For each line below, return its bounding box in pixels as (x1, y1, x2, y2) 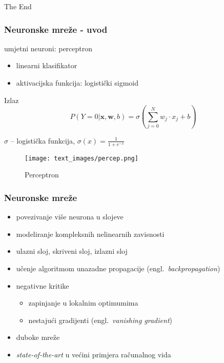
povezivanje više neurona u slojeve (16, 211, 124, 222)
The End (4, 1, 32, 11)
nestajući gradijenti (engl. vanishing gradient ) (28, 314, 172, 325)
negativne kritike (16, 280, 69, 291)
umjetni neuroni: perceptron (4, 43, 93, 53)
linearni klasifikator (16, 60, 77, 71)
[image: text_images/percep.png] (25, 154, 138, 162)
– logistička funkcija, (10, 135, 75, 146)
